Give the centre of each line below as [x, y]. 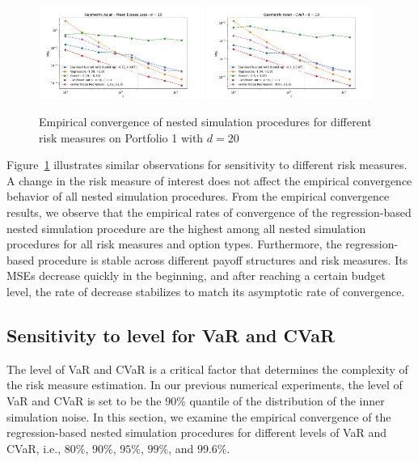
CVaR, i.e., [34, 448]
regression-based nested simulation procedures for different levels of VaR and [196, 432]
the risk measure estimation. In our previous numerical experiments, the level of [205, 385]
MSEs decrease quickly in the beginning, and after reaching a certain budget [196, 276]
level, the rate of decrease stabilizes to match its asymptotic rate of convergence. [206, 291]
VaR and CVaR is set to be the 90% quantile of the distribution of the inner [196, 400]
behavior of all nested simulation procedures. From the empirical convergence [198, 196]
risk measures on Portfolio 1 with [121, 137]
